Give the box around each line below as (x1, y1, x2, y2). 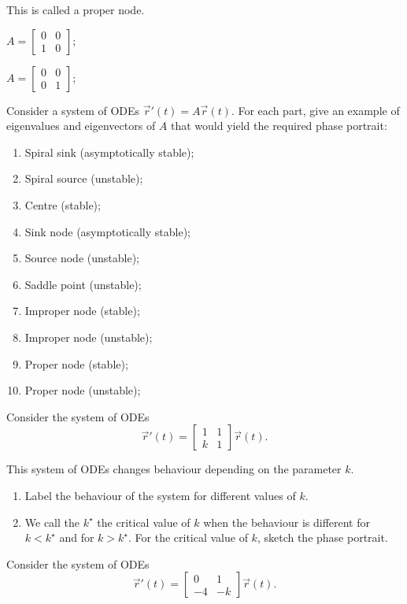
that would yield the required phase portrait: (171, 117, 387, 134)
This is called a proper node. (6, 2, 145, 17)
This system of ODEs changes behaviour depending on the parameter (6, 461, 342, 477)
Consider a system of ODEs (6, 102, 140, 118)
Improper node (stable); (24, 302, 140, 319)
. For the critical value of (128, 529, 248, 546)
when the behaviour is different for (203, 513, 370, 530)
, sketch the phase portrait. (257, 529, 388, 546)
